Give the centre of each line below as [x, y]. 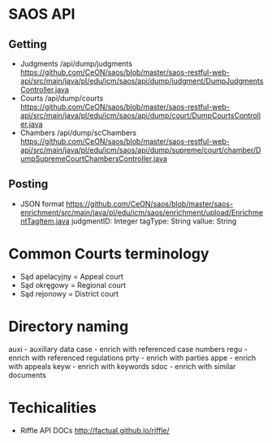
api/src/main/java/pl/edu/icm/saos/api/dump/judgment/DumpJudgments [142, 81]
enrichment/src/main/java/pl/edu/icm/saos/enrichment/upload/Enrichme [142, 212]
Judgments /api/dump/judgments [76, 63]
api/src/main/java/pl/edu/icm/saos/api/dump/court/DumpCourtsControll [140, 115]
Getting [28, 44]
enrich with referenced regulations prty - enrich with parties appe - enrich [132, 358]
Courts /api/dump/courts [62, 98]
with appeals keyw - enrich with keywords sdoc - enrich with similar [122, 366]
